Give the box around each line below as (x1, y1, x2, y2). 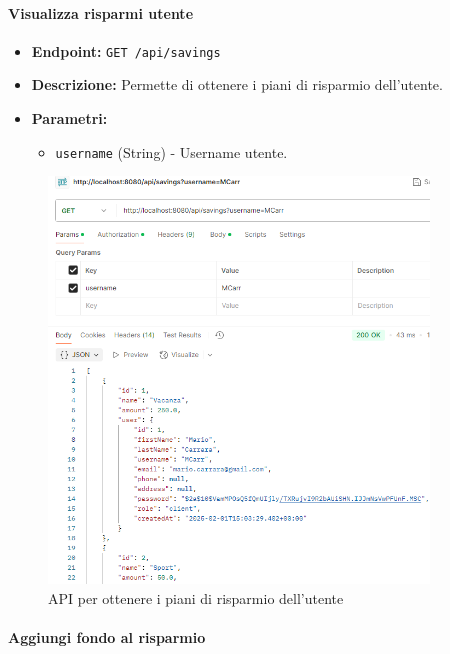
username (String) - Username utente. (55, 141, 288, 162)
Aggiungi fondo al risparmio (8, 626, 206, 647)
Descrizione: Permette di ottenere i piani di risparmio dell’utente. (31, 74, 443, 95)
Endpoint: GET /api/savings (31, 40, 221, 61)
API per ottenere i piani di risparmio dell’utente (48, 587, 344, 608)
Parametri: (31, 108, 108, 129)
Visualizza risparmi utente (8, 2, 194, 23)
